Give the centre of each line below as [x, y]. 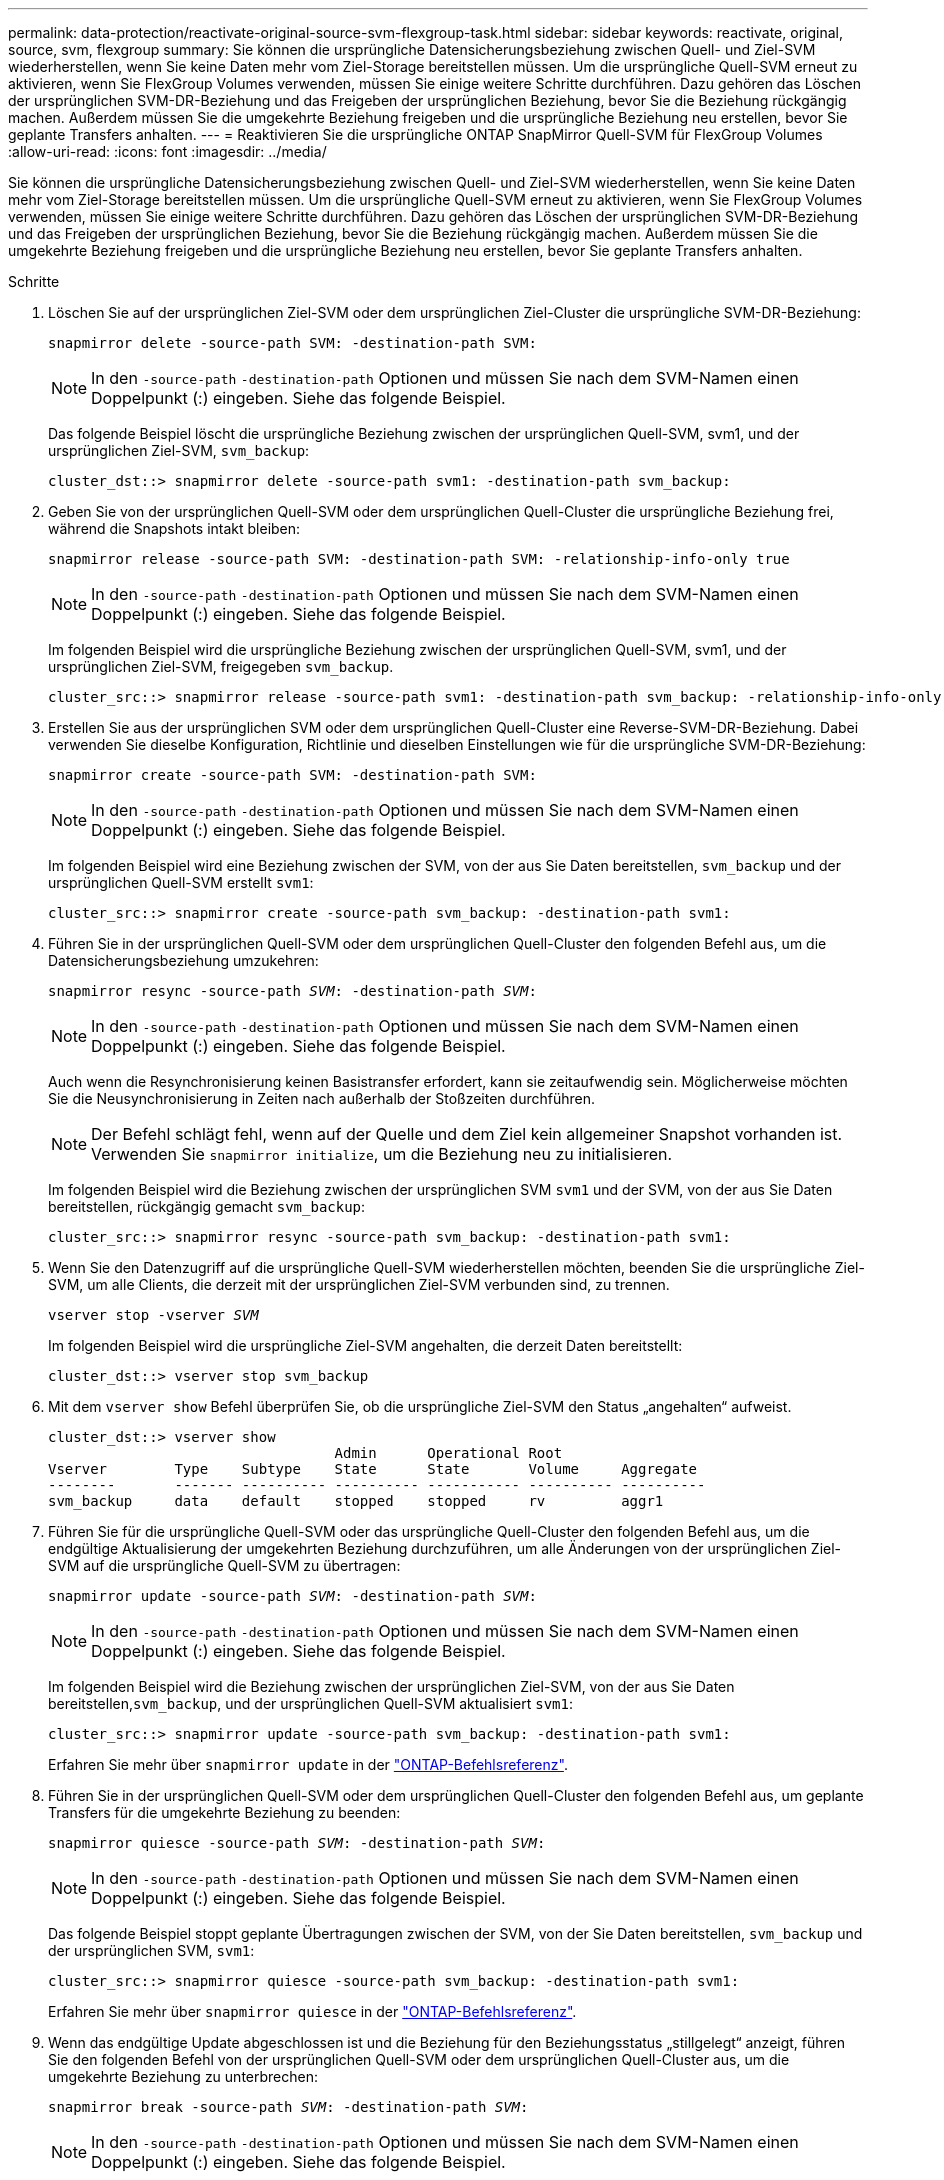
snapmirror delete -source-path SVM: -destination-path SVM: [292, 343]
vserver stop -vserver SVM [153, 1315]
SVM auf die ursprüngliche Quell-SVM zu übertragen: [224, 1565]
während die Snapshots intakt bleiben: [174, 528]
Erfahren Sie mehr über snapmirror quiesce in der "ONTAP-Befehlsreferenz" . [312, 2011]
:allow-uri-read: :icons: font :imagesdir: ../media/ [167, 151]
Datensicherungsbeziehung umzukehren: [183, 960]
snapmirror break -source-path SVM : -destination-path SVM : [288, 2107]
